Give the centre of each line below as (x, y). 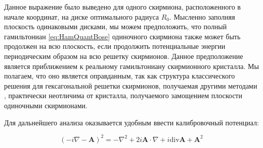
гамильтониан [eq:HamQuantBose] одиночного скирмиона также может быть (122, 36)
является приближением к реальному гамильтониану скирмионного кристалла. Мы (131, 66)
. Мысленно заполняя (202, 16)
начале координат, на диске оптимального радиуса (81, 16)
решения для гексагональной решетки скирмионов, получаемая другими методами (131, 85)
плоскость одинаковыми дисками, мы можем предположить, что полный (116, 26)
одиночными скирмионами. (46, 105)
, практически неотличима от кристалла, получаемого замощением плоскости (123, 95)
